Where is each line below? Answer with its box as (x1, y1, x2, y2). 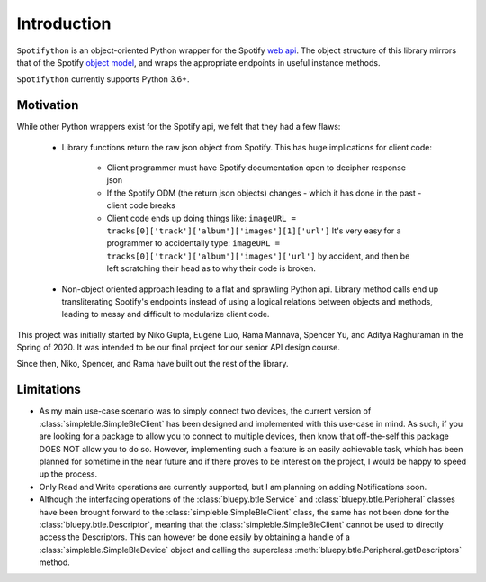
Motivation (16, 97, 79, 113)
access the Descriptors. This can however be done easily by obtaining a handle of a (39, 532, 351, 542)
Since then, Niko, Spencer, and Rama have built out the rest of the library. (16, 359, 289, 369)
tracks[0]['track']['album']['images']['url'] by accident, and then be (106, 250, 410, 261)
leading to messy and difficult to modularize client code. (61, 309, 270, 320)
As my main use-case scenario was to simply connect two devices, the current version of (39, 405, 372, 416)
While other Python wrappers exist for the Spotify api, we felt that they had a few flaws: (16, 122, 341, 132)
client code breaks (106, 200, 175, 211)
